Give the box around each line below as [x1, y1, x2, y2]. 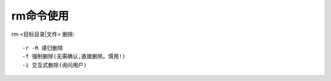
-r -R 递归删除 [22, 44, 64, 51]
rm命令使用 [11, 9, 69, 23]
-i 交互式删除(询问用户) [22, 62, 87, 68]
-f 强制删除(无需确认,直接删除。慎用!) [22, 53, 126, 60]
